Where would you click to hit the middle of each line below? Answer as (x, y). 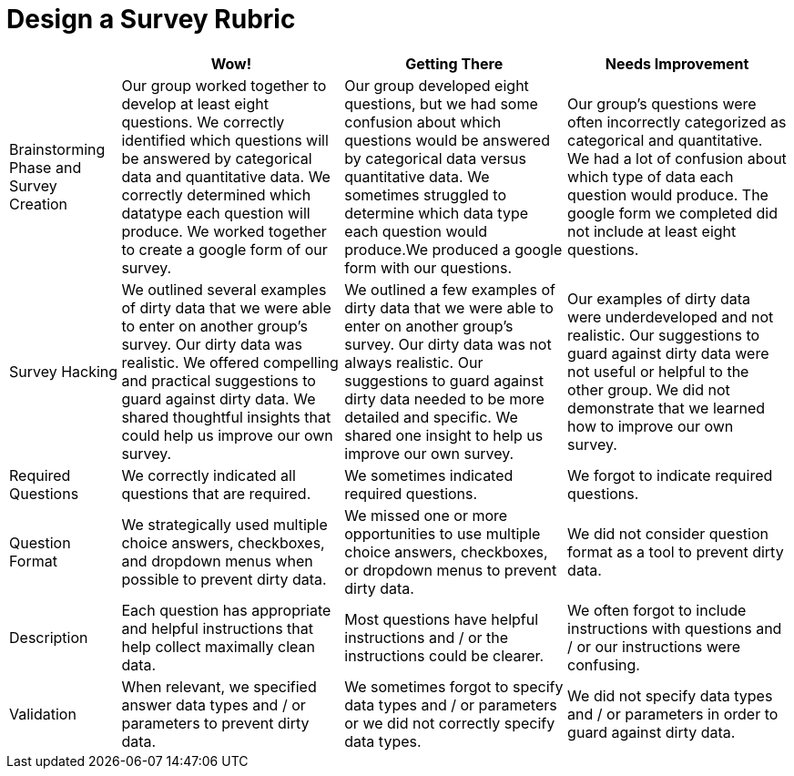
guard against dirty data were (668, 353)
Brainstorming (57, 149)
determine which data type (437, 213)
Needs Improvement (677, 63)
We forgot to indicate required (670, 475)
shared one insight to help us (444, 435)
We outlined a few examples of (450, 289)
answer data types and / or (214, 705)
